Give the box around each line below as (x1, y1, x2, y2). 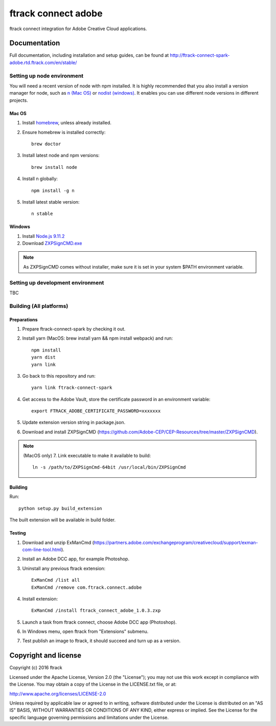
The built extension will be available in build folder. (9, 517, 116, 523)
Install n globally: (22, 175, 58, 182)
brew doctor (31, 141, 61, 147)
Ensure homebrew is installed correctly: (22, 129, 106, 135)
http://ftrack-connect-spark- (170, 52, 230, 58)
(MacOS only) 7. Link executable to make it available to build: (23, 452, 151, 458)
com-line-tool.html (22, 546, 61, 553)
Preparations (9, 316, 38, 322)
